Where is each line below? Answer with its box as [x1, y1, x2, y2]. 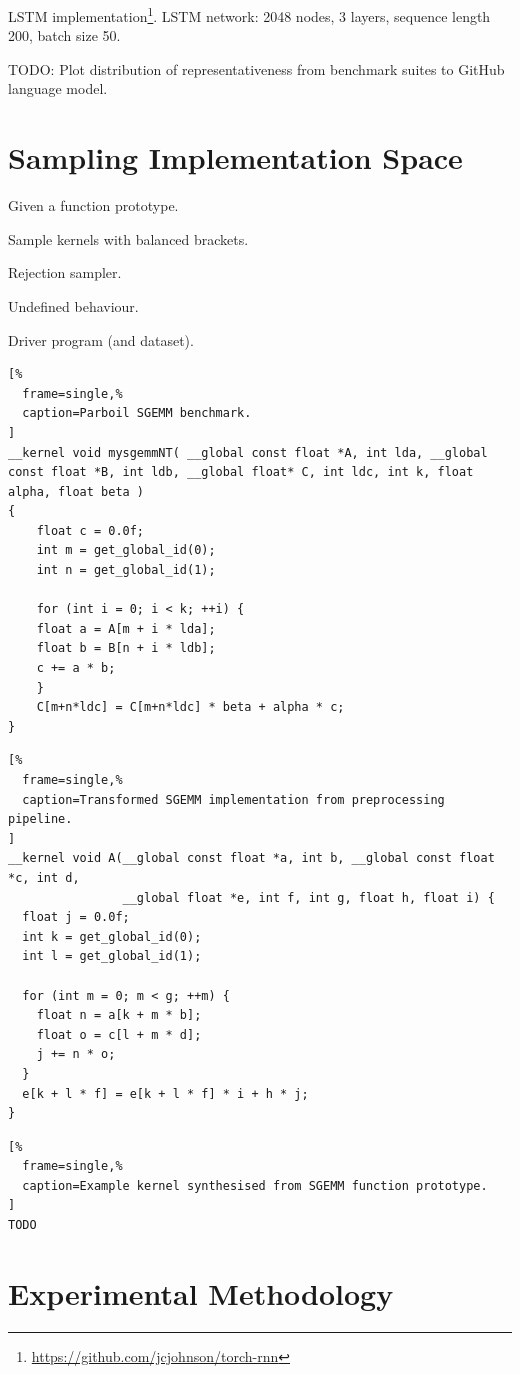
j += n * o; [36, 1047, 116, 1062]
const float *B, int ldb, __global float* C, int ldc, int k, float [8, 465, 474, 480]
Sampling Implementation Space [8, 137, 463, 178]
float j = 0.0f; [22, 910, 130, 925]
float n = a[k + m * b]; [36, 1008, 202, 1023]
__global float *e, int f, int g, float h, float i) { [122, 890, 495, 905]
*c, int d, [8, 870, 80, 885]
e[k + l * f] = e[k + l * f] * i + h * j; [22, 1086, 309, 1101]
